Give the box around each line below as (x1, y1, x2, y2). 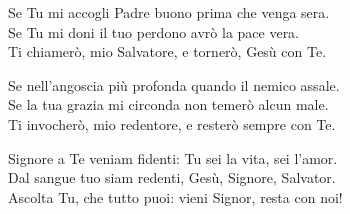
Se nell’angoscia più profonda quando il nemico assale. (8, 74, 340, 95)
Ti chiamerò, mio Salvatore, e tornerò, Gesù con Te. (8, 41, 327, 62)
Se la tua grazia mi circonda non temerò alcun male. (8, 94, 329, 115)
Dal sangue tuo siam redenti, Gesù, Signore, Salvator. (8, 167, 336, 188)
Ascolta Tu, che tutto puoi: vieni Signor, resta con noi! (8, 186, 343, 207)
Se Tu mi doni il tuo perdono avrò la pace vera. (8, 21, 300, 42)
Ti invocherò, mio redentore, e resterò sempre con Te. (8, 113, 336, 134)
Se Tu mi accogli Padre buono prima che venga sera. (8, 2, 330, 22)
